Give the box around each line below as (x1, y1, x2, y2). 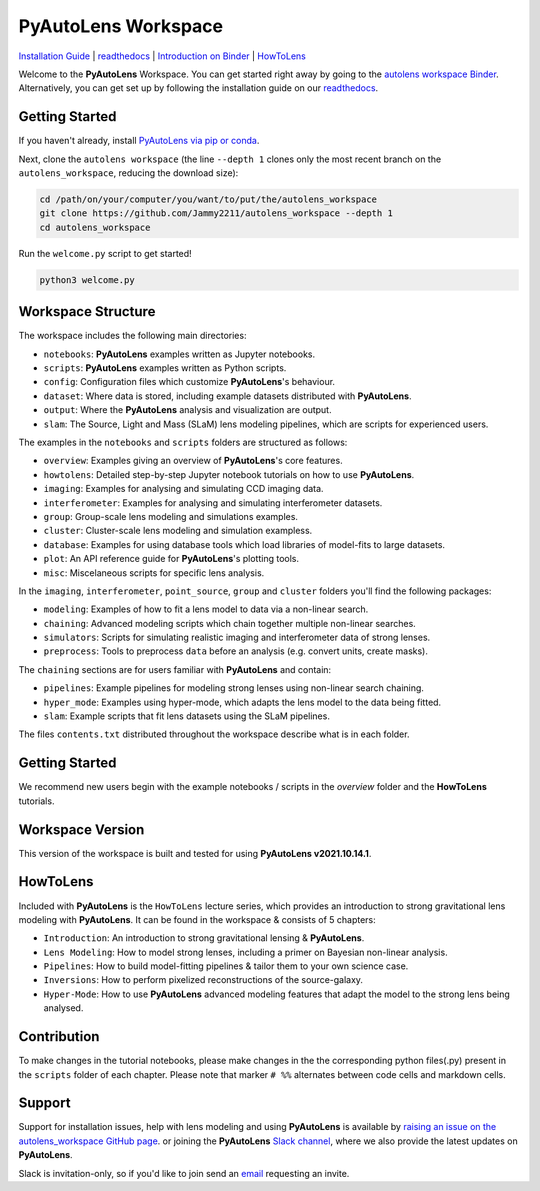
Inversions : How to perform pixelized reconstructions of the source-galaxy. (43, 974, 364, 986)
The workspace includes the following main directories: (18, 330, 247, 342)
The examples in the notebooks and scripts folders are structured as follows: (18, 436, 348, 448)
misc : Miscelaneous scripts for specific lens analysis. (43, 566, 265, 579)
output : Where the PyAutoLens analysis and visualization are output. (43, 404, 332, 416)
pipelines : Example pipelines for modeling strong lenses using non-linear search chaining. (43, 682, 425, 694)
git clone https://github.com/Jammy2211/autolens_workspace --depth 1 (39, 208, 394, 219)
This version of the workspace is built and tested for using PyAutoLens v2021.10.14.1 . (18, 847, 372, 859)
